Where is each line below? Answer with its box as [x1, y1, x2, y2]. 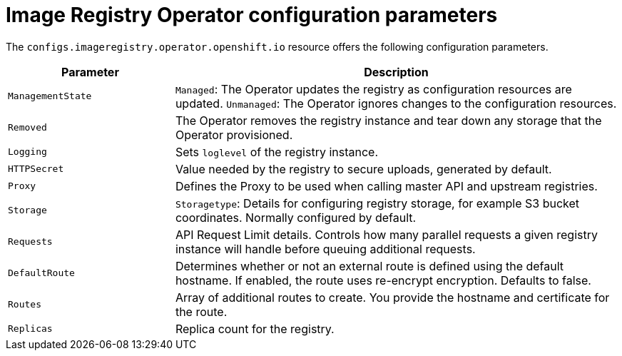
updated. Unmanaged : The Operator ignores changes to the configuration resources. [175, 96, 617, 111]
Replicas [8, 323, 53, 335]
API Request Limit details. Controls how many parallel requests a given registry [175, 227, 598, 242]
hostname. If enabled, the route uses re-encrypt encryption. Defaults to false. [175, 273, 591, 288]
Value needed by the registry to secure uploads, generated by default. [175, 161, 552, 176]
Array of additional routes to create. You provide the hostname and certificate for [175, 290, 610, 305]
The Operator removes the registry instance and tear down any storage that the [175, 113, 602, 128]
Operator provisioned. [175, 127, 293, 142]
